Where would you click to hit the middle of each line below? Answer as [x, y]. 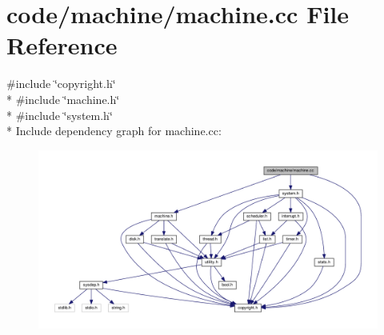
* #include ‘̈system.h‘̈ [60, 115]
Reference [62, 45]
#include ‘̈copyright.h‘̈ [61, 84]
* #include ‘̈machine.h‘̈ [63, 99]
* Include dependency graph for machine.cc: [114, 131]
